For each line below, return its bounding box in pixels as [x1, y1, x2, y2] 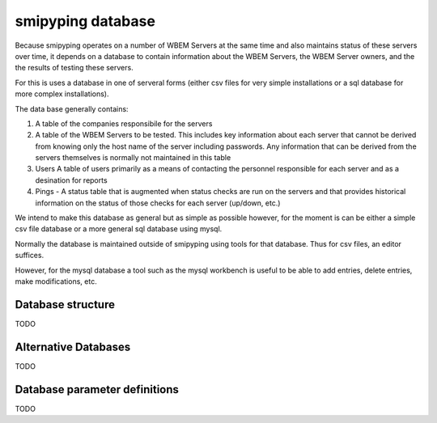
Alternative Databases [15, 340, 131, 353]
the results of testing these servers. [15, 63, 134, 73]
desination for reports [35, 175, 108, 185]
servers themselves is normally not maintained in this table [35, 153, 231, 163]
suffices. [15, 251, 45, 260]
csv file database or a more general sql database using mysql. [15, 224, 223, 234]
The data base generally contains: [15, 104, 129, 113]
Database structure [15, 298, 115, 311]
